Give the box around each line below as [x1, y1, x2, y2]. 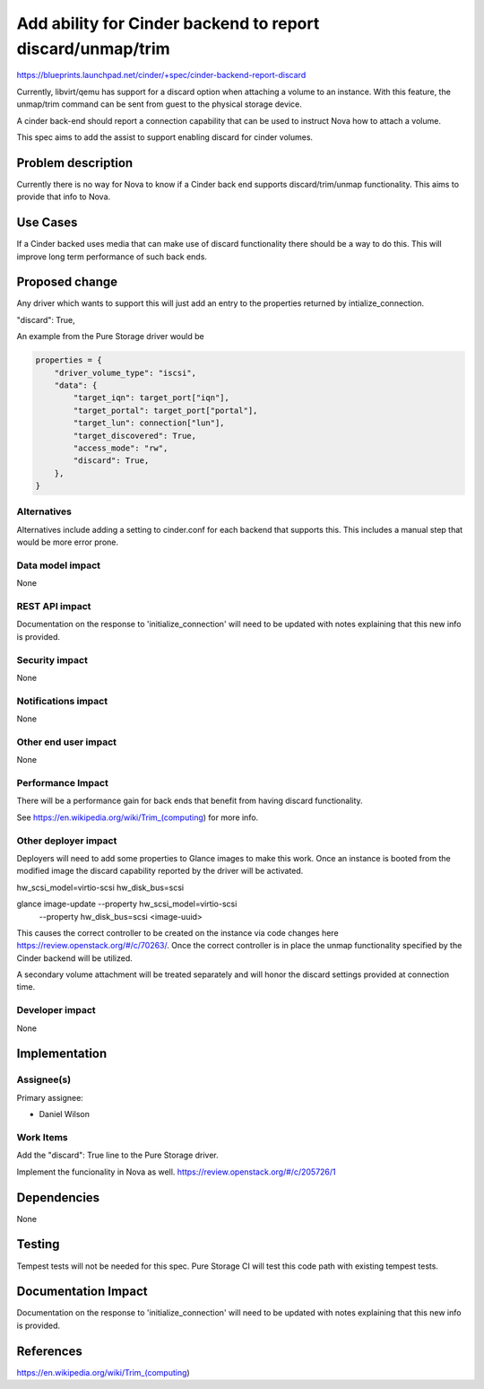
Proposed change [16, 275, 118, 290]
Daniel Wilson [39, 1109, 90, 1120]
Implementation [16, 1046, 108, 1061]
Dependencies [16, 1190, 100, 1205]
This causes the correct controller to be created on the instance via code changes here [16, 927, 340, 938]
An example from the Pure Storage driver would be [16, 331, 205, 342]
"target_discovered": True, [73, 431, 197, 441]
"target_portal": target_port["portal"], [73, 405, 258, 415]
